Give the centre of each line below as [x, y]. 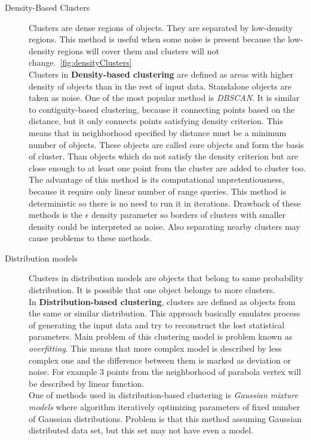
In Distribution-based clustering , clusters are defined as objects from [162, 301]
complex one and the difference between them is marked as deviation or [160, 360]
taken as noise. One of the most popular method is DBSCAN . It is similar [164, 98]
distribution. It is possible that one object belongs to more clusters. [152, 290]
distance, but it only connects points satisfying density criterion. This [156, 121]
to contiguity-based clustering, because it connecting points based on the [162, 109]
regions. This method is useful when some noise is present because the [157, 39]
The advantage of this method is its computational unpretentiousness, [156, 179]
